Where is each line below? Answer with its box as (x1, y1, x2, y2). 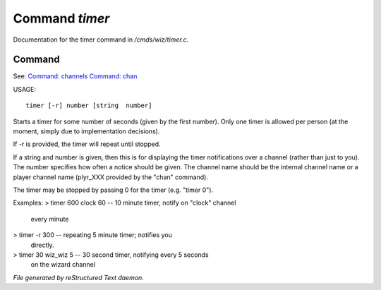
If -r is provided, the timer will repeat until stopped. (13, 140, 162, 148)
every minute (30, 215, 69, 223)
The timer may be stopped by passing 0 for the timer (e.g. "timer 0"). (13, 186, 214, 194)
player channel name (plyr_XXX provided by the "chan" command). (13, 173, 208, 181)
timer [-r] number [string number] (25, 102, 152, 109)
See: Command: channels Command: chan (13, 72, 138, 80)
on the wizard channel (30, 260, 95, 269)
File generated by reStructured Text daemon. (13, 273, 144, 282)
